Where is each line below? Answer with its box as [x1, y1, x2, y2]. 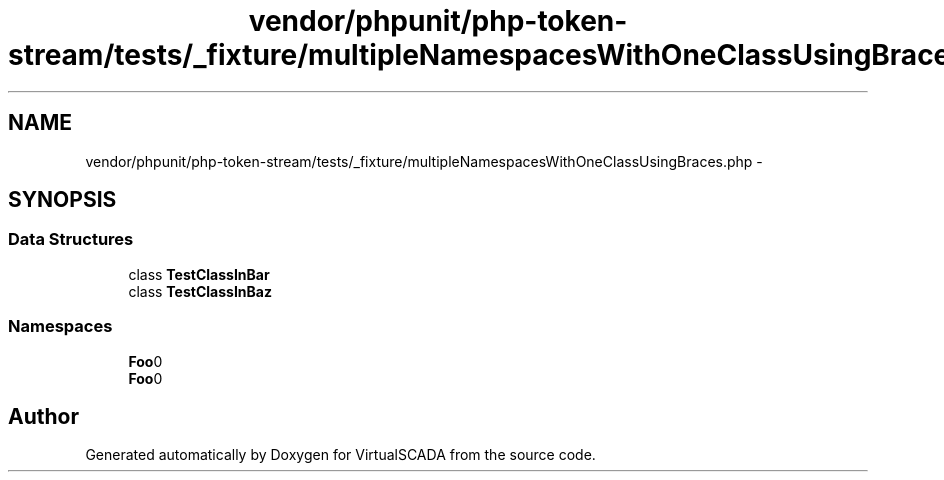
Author [8, 403, 79, 429]
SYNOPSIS [8, 187, 117, 213]
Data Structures [8, 229, 134, 250]
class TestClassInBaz [128, 282, 272, 300]
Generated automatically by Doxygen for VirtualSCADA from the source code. [85, 446, 596, 464]
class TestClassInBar [128, 265, 270, 283]
